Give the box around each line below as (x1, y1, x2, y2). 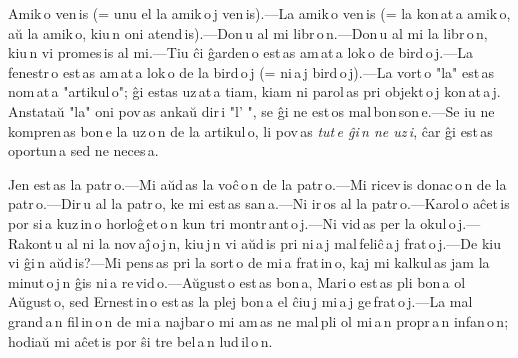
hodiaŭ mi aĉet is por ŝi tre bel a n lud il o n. (8, 330, 273, 351)
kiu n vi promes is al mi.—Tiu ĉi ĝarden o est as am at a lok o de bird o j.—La (8, 42, 473, 63)
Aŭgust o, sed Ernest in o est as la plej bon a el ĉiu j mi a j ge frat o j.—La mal (8, 291, 473, 312)
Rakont (8, 232, 53, 253)
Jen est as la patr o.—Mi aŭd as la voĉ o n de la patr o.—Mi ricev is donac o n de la (8, 173, 507, 194)
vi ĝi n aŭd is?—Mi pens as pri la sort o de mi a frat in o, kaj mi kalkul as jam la (8, 252, 490, 273)
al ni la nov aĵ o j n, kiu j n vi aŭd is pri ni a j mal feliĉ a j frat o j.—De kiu (66, 232, 501, 253)
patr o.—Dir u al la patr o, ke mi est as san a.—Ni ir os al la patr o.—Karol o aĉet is (8, 193, 510, 214)
